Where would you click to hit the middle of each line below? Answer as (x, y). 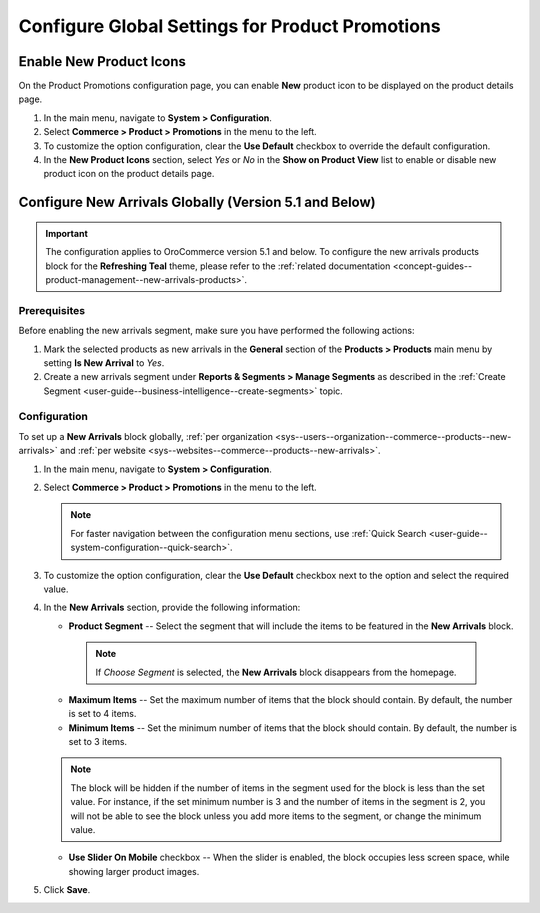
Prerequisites (51, 310)
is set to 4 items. (102, 714)
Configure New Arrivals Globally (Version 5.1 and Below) (197, 202)
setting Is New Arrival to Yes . (104, 362)
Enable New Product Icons (102, 61)
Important (67, 233)
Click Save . (67, 890)
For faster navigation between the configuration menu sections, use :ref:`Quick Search (248, 533)
